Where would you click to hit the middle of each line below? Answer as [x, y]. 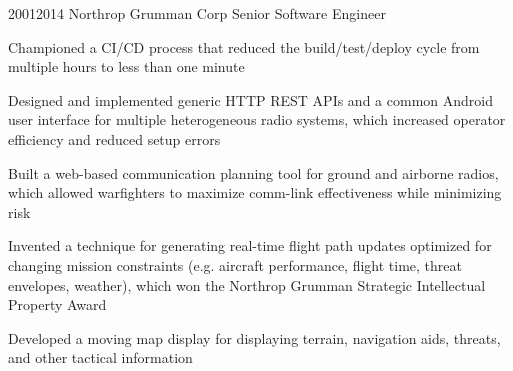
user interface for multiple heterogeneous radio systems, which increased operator [257, 119]
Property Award [57, 304]
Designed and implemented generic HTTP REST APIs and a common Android [250, 99]
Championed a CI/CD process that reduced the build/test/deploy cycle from [244, 46]
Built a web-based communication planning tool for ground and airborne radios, [253, 172]
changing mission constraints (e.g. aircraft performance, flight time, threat [235, 264]
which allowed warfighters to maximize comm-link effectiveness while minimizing [255, 192]
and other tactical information [100, 357]
